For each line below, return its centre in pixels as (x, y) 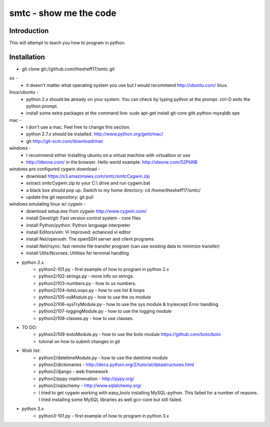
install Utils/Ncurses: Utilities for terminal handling (78, 253)
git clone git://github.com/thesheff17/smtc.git (68, 69)
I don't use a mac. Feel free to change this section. (78, 127)
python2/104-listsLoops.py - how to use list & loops (92, 290)
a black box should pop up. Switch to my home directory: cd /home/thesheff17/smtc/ (113, 190)
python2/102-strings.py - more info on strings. (86, 276)
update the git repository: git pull (60, 197)
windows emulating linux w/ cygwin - (47, 204)
